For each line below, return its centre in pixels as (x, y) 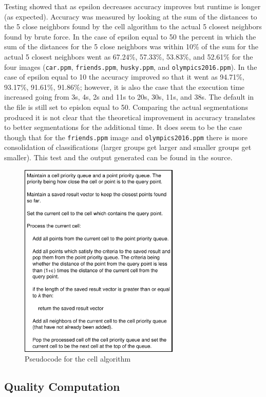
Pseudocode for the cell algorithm (78, 359)
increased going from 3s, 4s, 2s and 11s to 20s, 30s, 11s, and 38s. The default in (129, 97)
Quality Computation (62, 386)
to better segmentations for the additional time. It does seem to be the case (123, 127)
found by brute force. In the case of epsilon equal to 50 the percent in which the (130, 36)
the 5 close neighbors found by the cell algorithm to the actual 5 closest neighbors (133, 26)
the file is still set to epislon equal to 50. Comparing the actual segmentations (126, 107)
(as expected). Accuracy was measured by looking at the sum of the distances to (131, 16)
